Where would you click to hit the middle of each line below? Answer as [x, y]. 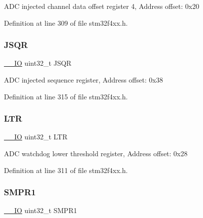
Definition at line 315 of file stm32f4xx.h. [66, 96]
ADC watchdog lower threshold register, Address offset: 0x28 [96, 153]
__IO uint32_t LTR [36, 137]
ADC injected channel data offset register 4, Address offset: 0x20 [102, 6]
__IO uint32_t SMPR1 [41, 210]
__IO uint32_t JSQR [38, 63]
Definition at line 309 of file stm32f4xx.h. [66, 22]
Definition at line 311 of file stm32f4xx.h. [66, 170]
